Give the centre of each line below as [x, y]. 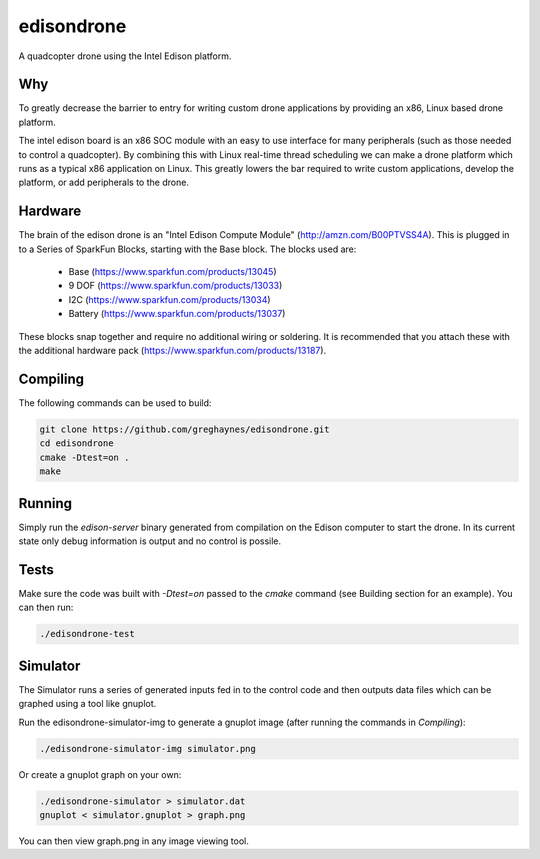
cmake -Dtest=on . [84, 457]
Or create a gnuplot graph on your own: [100, 774]
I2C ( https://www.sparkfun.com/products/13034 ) [169, 299]
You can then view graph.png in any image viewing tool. [134, 841]
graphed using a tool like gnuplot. [87, 704]
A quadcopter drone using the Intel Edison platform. [125, 56]
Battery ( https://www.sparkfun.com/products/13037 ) [177, 314]
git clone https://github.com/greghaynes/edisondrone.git [184, 429]
